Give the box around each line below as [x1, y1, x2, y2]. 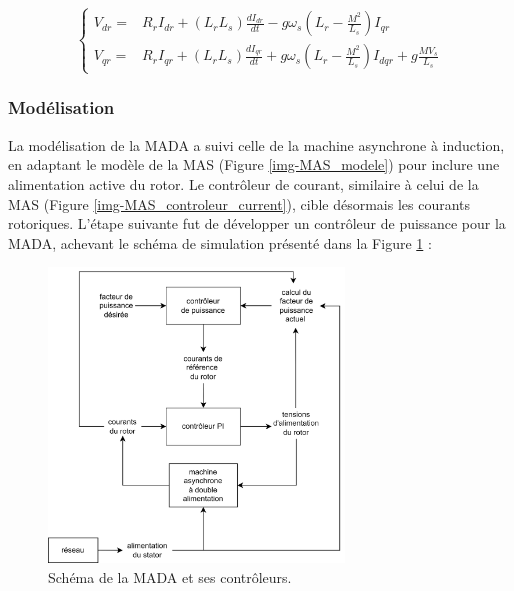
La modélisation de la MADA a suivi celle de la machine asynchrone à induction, [8, 134, 505, 155]
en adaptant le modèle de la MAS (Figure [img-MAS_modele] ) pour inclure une [8, 154, 500, 175]
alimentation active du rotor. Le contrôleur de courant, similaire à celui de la [8, 173, 479, 194]
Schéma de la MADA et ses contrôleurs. [48, 566, 292, 587]
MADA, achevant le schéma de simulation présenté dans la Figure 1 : [8, 232, 432, 253]
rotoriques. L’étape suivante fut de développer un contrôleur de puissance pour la [8, 213, 506, 234]
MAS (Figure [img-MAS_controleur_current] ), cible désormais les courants [8, 193, 471, 214]
